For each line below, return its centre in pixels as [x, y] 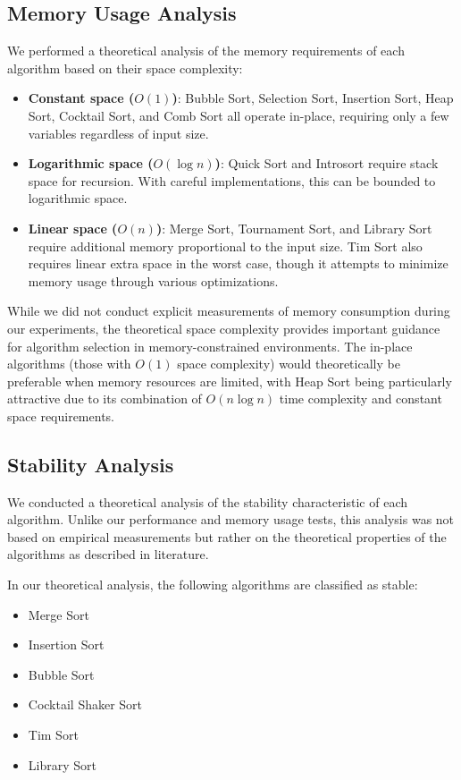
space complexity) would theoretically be [289, 364]
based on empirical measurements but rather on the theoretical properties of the [227, 536]
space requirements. [61, 415]
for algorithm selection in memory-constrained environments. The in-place [210, 346]
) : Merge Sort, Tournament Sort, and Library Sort [294, 228]
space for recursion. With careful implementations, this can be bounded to [232, 180]
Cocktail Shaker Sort [85, 704]
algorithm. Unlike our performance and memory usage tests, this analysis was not [231, 519]
